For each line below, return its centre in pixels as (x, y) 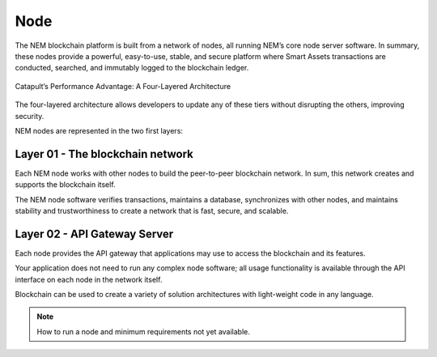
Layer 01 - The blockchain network (104, 154)
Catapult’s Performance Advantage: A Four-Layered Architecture (123, 86)
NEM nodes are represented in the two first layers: (99, 130)
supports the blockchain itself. (66, 185)
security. (30, 116)
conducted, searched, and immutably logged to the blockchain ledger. (132, 68)
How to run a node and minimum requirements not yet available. (143, 331)
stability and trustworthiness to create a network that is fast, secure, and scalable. (152, 210)
